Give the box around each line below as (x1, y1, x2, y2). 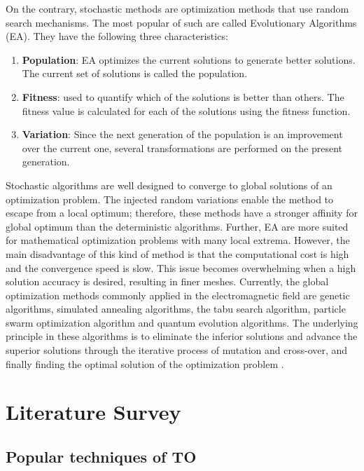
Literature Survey (6, 397, 181, 426)
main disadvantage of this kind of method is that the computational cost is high (6, 246, 349, 261)
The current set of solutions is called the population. (22, 66, 248, 81)
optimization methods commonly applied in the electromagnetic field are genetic (6, 287, 350, 302)
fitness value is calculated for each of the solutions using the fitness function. (22, 103, 351, 118)
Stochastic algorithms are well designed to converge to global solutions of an (6, 177, 332, 192)
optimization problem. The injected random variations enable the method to (6, 191, 334, 206)
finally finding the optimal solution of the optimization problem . (6, 356, 284, 371)
